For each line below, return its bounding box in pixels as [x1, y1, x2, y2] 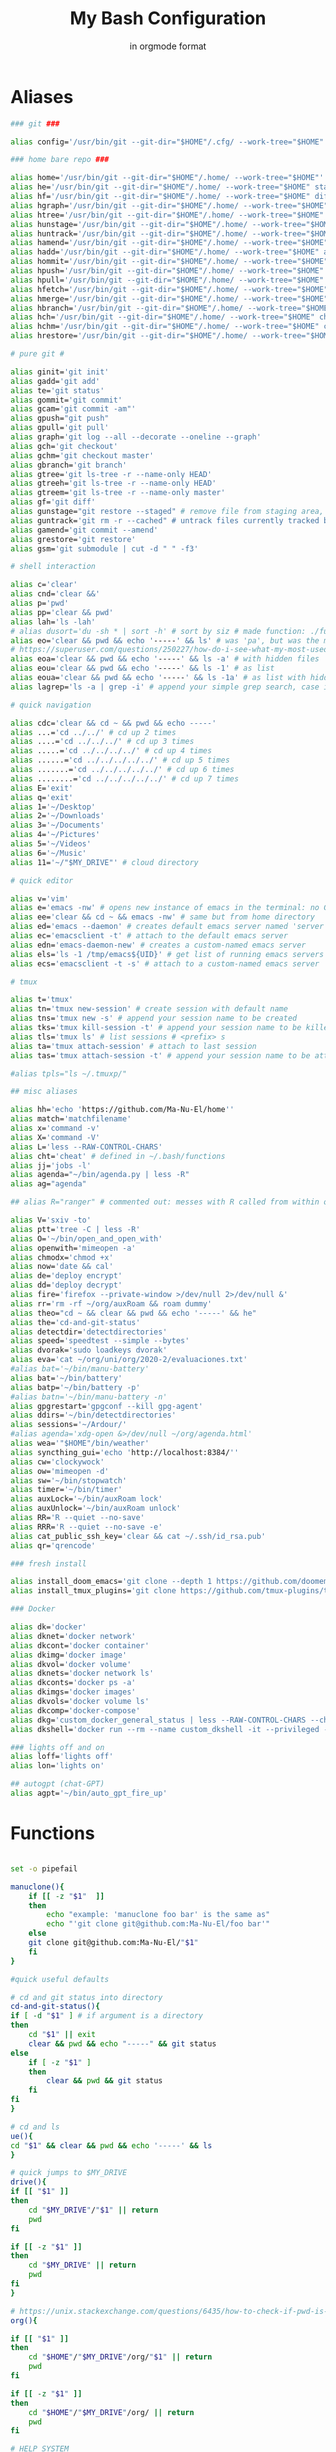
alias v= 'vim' [10, 893, 70, 904]
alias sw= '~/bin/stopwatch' [10, 1475, 128, 1486]
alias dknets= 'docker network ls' [10, 1668, 155, 1679]
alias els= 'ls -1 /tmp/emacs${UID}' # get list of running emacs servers [10, 949, 325, 959]
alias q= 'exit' [10, 792, 74, 802]
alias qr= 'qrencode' [10, 1540, 97, 1551]
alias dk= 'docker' [10, 1622, 87, 1632]
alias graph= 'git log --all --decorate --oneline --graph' [10, 432, 262, 442]
